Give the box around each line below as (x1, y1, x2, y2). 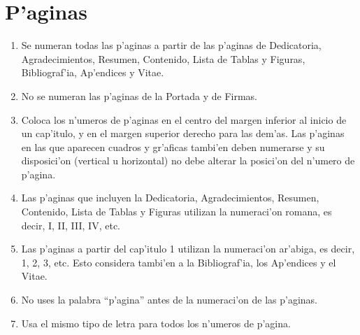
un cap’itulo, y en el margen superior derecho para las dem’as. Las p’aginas (21, 126, 345, 141)
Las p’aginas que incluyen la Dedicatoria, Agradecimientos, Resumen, (21, 190, 319, 205)
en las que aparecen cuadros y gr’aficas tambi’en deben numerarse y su (21, 139, 325, 154)
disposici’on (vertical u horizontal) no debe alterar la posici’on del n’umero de (21, 153, 355, 168)
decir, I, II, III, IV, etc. (21, 218, 120, 232)
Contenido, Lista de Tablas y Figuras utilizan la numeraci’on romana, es (21, 204, 332, 219)
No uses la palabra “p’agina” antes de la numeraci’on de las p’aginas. (21, 292, 317, 307)
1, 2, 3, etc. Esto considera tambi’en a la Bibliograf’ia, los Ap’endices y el (21, 255, 336, 269)
